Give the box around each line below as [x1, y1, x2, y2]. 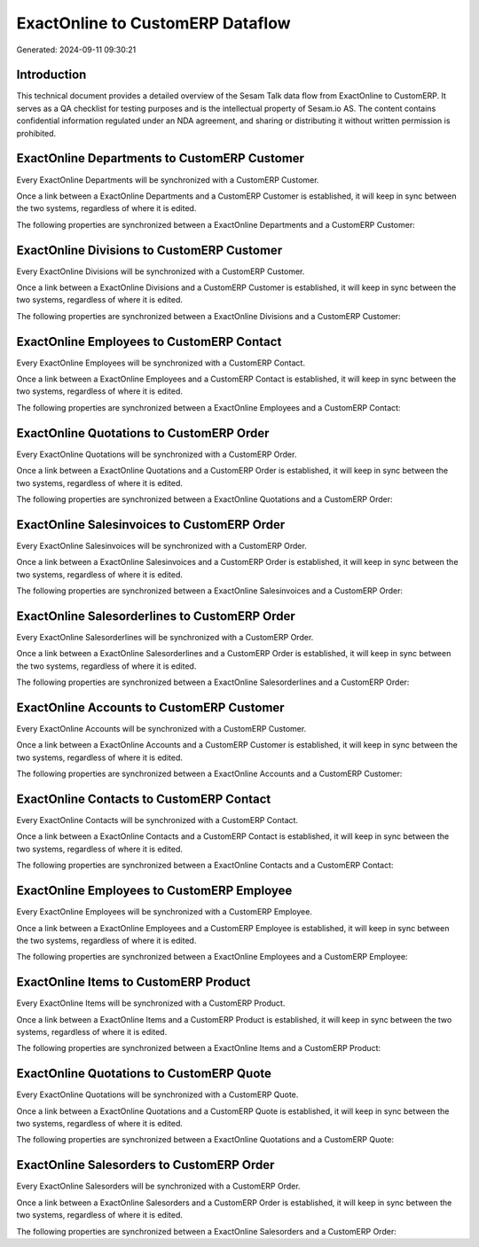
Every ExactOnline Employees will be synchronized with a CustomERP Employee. [16, 906, 312, 917]
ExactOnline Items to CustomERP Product [16, 975, 251, 990]
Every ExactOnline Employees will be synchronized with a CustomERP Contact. [16, 357, 306, 368]
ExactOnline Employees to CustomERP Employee [16, 883, 293, 898]
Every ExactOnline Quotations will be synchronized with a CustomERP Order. [16, 449, 297, 459]
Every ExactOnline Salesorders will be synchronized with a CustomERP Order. [16, 1180, 301, 1192]
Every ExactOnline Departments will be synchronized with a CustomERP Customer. [16, 174, 319, 185]
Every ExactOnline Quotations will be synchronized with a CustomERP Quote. [16, 1089, 299, 1100]
